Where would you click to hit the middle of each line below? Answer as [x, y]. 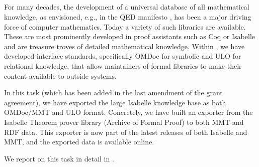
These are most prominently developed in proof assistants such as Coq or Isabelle [129, 36]
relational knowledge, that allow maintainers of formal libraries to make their [123, 65]
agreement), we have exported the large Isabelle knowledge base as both [115, 102]
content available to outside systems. [60, 75]
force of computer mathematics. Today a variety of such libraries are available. [125, 26]
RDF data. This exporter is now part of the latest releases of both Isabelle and [126, 132]
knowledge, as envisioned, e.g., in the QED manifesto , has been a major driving [128, 16]
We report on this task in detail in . [59, 158]
